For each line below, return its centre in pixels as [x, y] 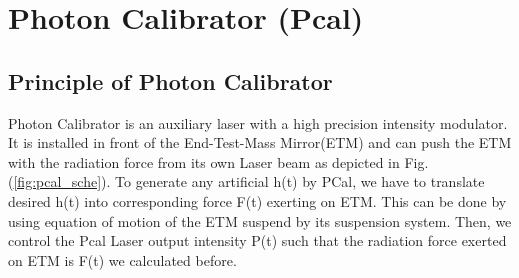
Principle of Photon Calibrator [170, 80]
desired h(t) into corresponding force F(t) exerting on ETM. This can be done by [257, 200]
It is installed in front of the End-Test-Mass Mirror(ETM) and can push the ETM [260, 142]
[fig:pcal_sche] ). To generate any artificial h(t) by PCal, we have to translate [249, 181]
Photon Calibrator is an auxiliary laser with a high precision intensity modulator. [258, 122]
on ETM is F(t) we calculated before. [122, 259]
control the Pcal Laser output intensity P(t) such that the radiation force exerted [257, 240]
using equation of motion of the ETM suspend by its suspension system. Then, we [260, 220]
